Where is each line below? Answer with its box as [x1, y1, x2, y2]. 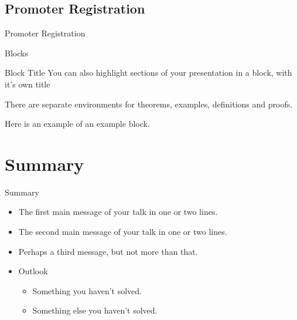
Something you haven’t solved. [32, 284, 142, 297]
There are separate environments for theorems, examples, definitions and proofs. [5, 97, 293, 110]
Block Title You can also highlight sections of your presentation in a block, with [5, 66, 292, 79]
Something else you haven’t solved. [32, 304, 158, 316]
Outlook [18, 265, 48, 277]
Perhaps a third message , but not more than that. [18, 245, 198, 257]
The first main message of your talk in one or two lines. [18, 206, 218, 218]
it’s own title [5, 78, 50, 90]
